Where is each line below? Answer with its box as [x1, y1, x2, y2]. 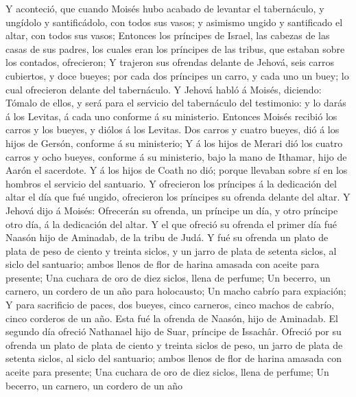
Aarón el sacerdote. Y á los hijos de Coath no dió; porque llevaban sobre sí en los [5, 163, 348, 177]
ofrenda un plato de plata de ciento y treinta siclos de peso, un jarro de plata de [5, 337, 343, 352]
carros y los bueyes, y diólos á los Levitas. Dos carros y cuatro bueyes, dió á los [5, 122, 340, 137]
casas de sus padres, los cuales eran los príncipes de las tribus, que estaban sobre [5, 41, 345, 56]
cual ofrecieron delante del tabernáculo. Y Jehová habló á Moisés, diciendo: [5, 82, 322, 96]
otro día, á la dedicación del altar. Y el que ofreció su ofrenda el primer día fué [5, 216, 337, 231]
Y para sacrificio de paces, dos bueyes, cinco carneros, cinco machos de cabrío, [5, 297, 334, 312]
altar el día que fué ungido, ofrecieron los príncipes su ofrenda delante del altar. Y [5, 190, 351, 204]
